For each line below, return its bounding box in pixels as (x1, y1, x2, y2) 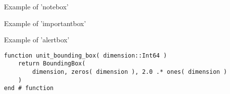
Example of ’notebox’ (4, 1, 69, 11)
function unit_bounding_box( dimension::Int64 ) (4, 52, 167, 59)
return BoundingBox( (18, 60, 86, 67)
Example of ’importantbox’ (4, 18, 86, 28)
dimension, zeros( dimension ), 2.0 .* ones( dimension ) (32, 68, 228, 76)
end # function (4, 85, 54, 92)
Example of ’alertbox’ (4, 34, 70, 45)
